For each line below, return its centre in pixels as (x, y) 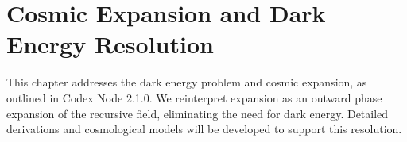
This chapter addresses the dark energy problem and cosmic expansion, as (187, 82)
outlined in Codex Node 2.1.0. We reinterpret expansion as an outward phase (194, 97)
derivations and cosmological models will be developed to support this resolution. (204, 129)
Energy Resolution (110, 44)
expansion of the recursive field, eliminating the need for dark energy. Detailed (198, 113)
